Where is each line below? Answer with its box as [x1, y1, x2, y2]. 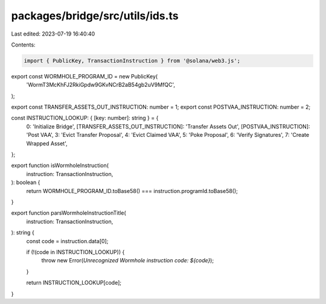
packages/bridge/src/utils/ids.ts [11, 9, 179, 22]
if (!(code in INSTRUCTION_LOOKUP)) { [26, 248, 125, 256]
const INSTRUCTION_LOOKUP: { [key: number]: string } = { [11, 115, 159, 122]
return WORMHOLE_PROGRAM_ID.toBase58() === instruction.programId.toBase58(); [26, 187, 238, 194]
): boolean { [11, 179, 40, 186]
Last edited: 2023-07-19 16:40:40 [11, 30, 95, 37]
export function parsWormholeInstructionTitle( [11, 209, 126, 217]
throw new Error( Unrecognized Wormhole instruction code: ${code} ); [41, 257, 214, 264]
